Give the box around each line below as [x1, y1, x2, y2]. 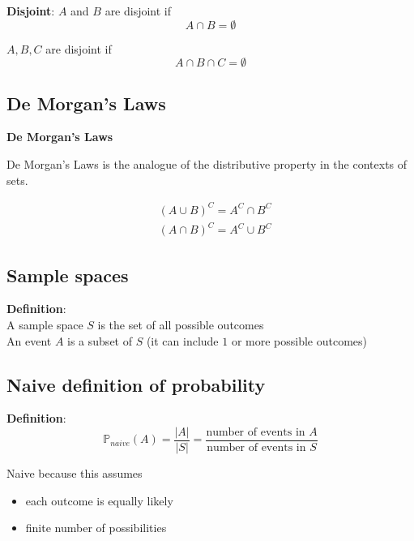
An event [6, 332, 52, 349]
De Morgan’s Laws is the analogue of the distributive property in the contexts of [6, 155, 408, 172]
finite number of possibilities [25, 519, 167, 536]
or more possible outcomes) [231, 332, 368, 349]
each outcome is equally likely [25, 492, 173, 509]
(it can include [146, 332, 219, 349]
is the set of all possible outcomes [97, 316, 264, 333]
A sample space [6, 316, 83, 333]
